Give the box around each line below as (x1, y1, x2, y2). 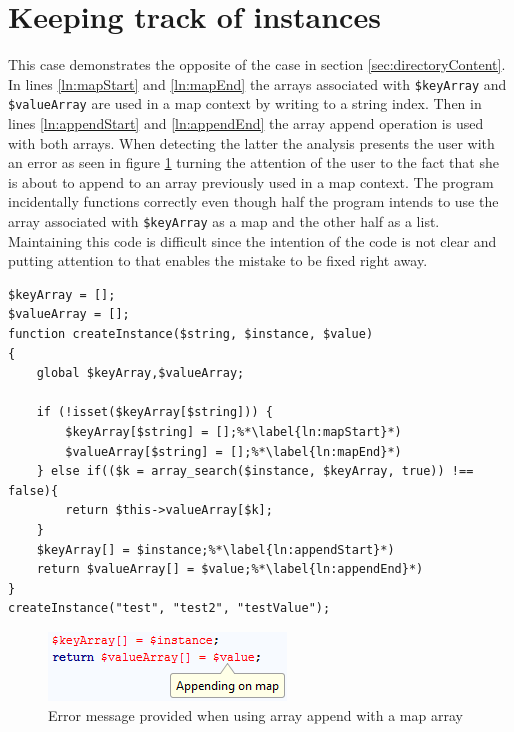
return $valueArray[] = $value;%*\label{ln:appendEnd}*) (36, 562, 424, 577)
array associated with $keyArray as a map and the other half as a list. (8, 211, 440, 231)
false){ (8, 483, 59, 498)
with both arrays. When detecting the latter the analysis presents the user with (8, 132, 495, 153)
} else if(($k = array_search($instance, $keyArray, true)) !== (36, 464, 474, 479)
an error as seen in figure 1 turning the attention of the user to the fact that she (8, 152, 499, 173)
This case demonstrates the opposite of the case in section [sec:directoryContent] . (8, 54, 506, 75)
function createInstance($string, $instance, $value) (8, 327, 374, 342)
